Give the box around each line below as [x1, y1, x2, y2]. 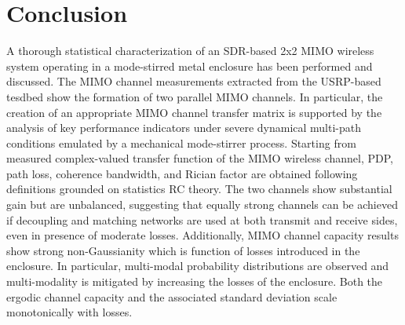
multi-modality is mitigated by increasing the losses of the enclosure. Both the [6, 273, 383, 290]
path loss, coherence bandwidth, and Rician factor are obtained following [6, 165, 358, 181]
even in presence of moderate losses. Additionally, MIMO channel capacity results [6, 227, 399, 243]
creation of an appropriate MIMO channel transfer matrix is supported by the [6, 104, 382, 120]
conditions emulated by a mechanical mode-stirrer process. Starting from [6, 134, 356, 151]
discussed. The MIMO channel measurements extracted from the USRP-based [6, 73, 381, 89]
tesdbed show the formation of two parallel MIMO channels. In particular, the [6, 88, 383, 104]
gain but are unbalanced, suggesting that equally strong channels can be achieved [6, 196, 398, 213]
